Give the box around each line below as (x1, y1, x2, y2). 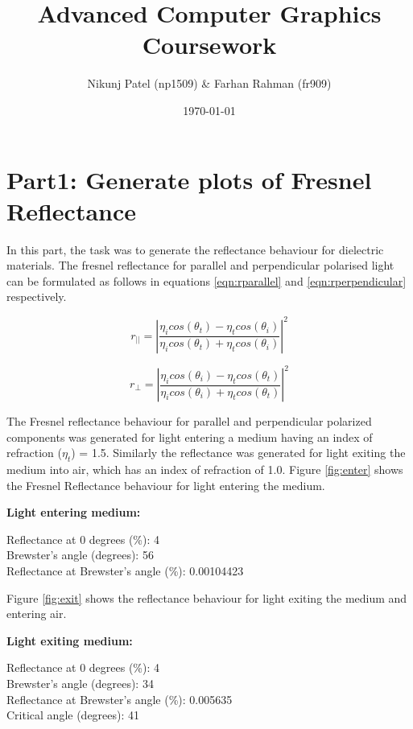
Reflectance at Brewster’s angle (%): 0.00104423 (6, 562, 244, 579)
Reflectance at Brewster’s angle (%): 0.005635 (6, 690, 233, 707)
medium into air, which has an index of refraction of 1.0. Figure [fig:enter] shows (6, 460, 403, 477)
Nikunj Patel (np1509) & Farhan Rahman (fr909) (87, 75, 332, 92)
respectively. (6, 288, 67, 305)
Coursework (142, 28, 277, 61)
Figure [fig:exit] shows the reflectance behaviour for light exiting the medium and (6, 589, 407, 606)
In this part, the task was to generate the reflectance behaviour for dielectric (6, 241, 384, 257)
